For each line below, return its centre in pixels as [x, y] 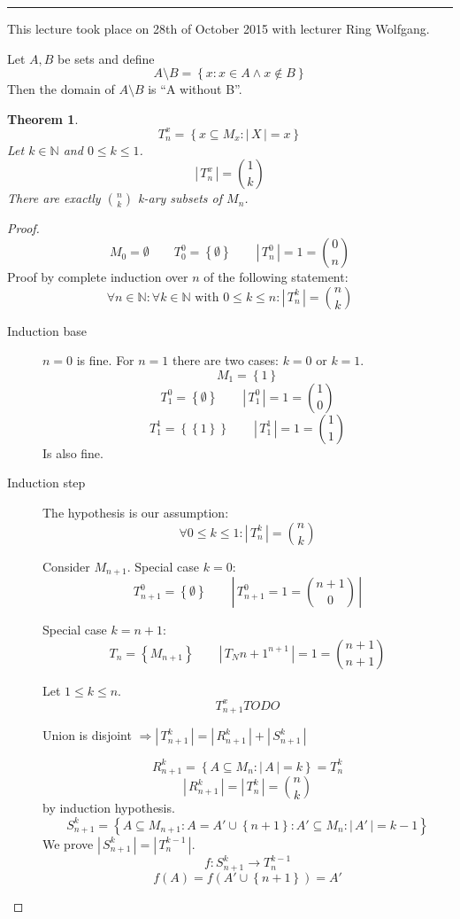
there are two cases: [225, 360]
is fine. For [105, 360]
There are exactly [54, 198]
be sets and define [106, 58]
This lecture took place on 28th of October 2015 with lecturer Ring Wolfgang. [218, 28]
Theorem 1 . [43, 118]
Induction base [47, 330]
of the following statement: [276, 277]
